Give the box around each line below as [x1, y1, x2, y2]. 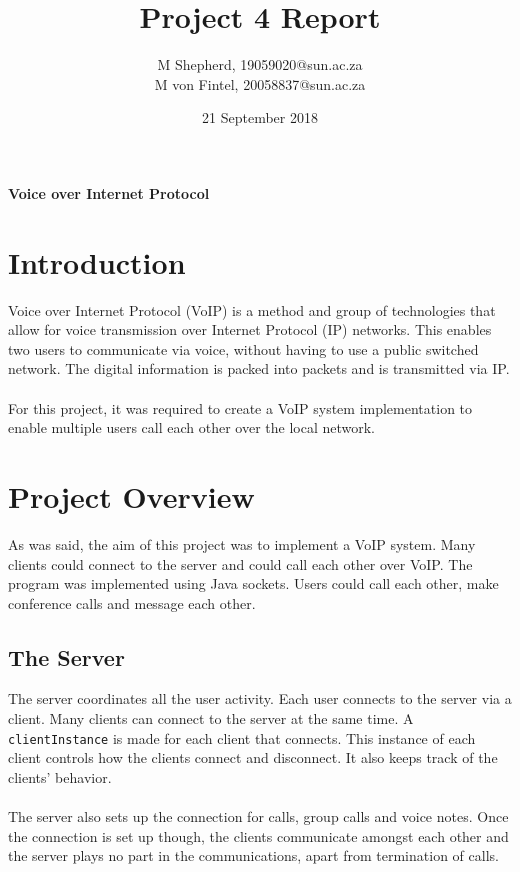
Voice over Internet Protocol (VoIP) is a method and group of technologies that [8, 299, 496, 320]
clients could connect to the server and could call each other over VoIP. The [8, 553, 473, 574]
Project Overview [8, 475, 255, 516]
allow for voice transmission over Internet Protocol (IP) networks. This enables [8, 319, 492, 340]
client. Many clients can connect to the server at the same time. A [8, 708, 414, 729]
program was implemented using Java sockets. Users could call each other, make [8, 573, 499, 594]
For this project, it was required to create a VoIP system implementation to [8, 397, 473, 418]
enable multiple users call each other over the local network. [8, 417, 375, 438]
